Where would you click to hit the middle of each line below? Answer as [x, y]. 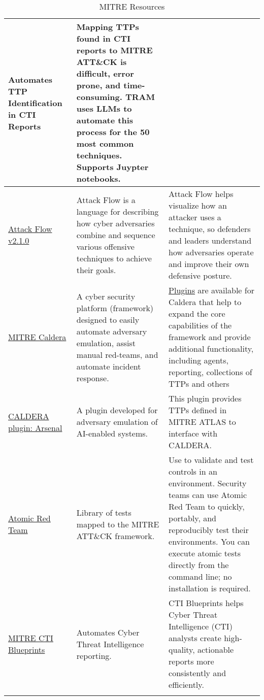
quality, [182, 649]
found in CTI [103, 38]
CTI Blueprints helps [206, 603]
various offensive [105, 246]
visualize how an [198, 205]
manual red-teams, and [117, 354]
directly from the [199, 565]
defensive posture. [200, 275]
